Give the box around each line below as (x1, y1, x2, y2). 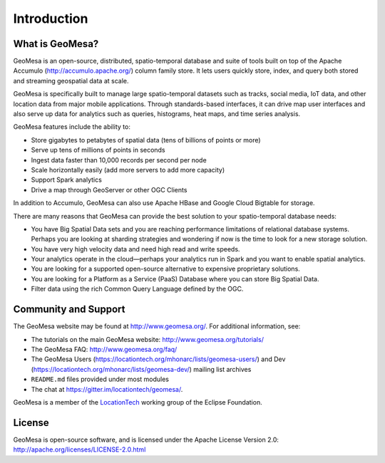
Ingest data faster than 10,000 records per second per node (31, 155, 207, 164)
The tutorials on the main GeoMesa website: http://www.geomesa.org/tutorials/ (31, 335, 264, 343)
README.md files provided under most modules (31, 375, 169, 384)
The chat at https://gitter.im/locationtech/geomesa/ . (31, 385, 183, 393)
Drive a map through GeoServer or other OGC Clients (31, 185, 188, 194)
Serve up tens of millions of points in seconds (31, 146, 165, 155)
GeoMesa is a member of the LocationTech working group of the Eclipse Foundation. (13, 397, 263, 406)
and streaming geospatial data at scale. (13, 76, 129, 85)
